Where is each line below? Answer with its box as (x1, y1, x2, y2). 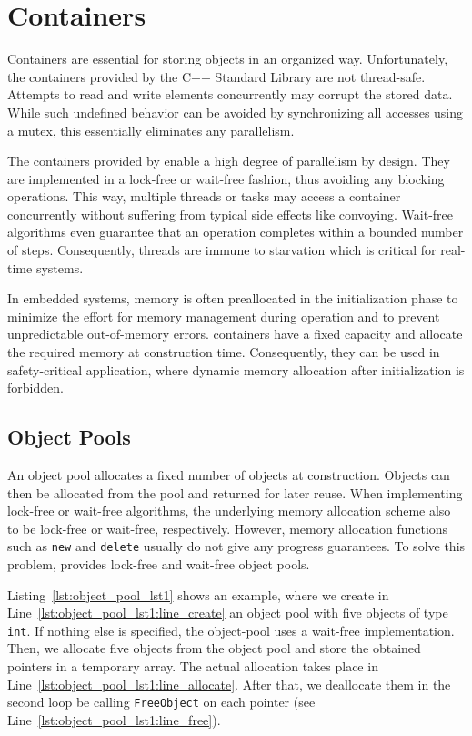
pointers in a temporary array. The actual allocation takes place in (7, 657, 378, 676)
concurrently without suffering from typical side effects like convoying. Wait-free (7, 204, 454, 223)
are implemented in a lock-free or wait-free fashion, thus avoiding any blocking (7, 169, 445, 188)
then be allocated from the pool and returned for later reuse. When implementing (7, 483, 463, 502)
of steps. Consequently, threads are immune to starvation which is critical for (7, 240, 437, 260)
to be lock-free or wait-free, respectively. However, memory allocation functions (7, 518, 448, 537)
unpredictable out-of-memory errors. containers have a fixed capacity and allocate (7, 324, 463, 343)
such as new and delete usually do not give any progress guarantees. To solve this (7, 537, 466, 556)
